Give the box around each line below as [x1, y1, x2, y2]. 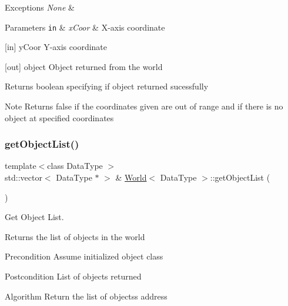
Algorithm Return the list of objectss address [5, 290, 168, 302]
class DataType [47, 159, 103, 172]
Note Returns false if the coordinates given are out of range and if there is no [5, 100, 283, 112]
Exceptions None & [5, 1, 75, 13]
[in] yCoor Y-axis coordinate [5, 41, 108, 53]
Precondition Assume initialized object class [5, 250, 163, 262]
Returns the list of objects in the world [5, 230, 145, 242]
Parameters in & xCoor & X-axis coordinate [5, 21, 165, 33]
